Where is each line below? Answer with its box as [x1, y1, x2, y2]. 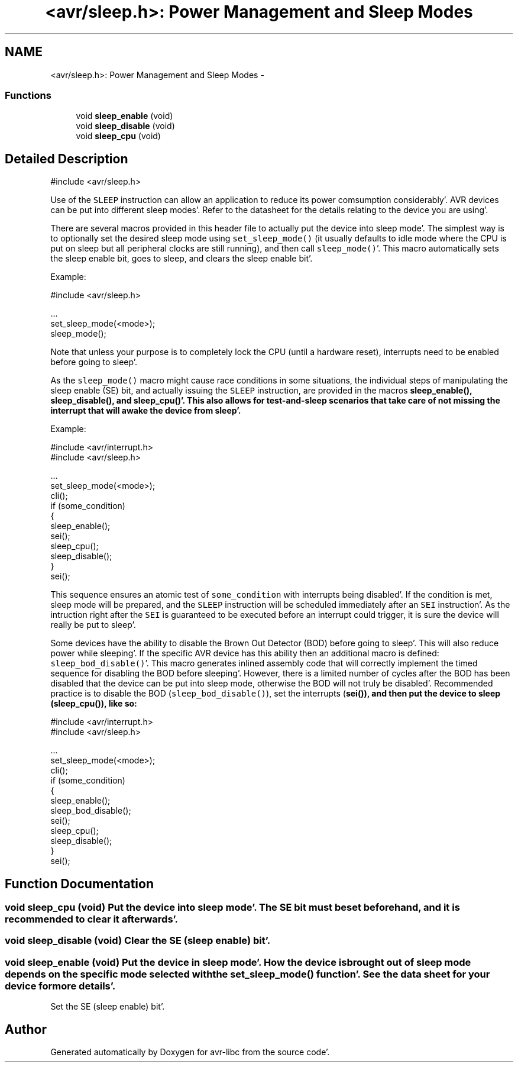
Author [5, 1021, 47, 1037]
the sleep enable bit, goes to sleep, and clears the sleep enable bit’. [50, 253, 313, 264]
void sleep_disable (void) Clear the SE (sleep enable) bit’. [5, 934, 271, 947]
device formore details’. [5, 979, 116, 992]
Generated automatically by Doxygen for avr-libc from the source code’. [50, 1047, 330, 1057]
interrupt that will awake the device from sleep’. [50, 405, 241, 416]
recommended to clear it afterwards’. [5, 913, 178, 926]
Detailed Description [5, 151, 128, 166]
